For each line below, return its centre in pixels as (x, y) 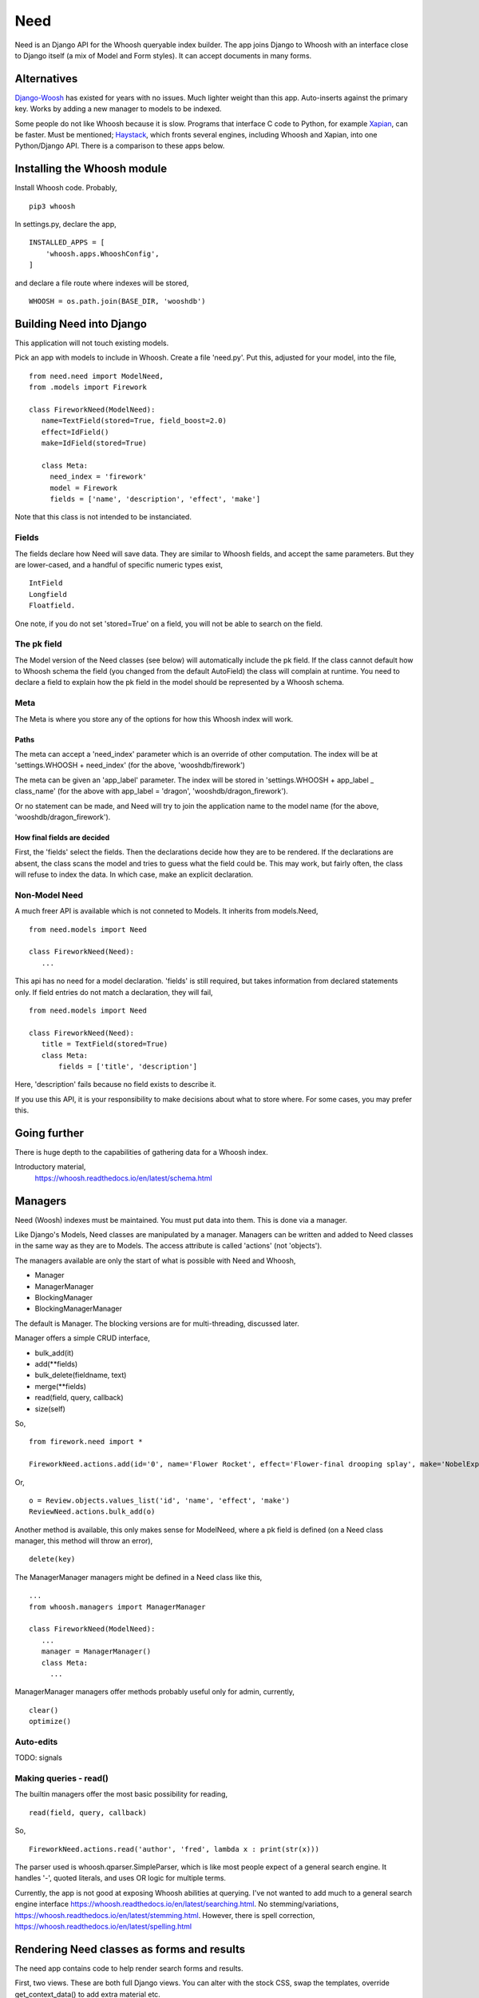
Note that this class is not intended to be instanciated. (103, 517)
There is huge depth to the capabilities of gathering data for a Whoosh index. (142, 1152)
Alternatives (46, 79)
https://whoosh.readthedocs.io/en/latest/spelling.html (103, 1926)
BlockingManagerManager (79, 1309)
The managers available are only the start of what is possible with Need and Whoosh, (155, 1260)
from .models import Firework (88, 387)
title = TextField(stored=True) (105, 1044)
